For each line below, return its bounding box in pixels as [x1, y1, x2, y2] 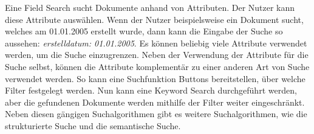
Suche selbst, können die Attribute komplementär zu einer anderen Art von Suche [5, 60, 310, 72]
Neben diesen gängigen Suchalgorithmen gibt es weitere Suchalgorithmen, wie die [5, 107, 307, 120]
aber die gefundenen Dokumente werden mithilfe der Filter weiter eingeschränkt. [5, 95, 305, 108]
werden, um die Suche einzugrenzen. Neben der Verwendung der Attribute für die [5, 48, 309, 61]
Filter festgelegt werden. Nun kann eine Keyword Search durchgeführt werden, [5, 84, 297, 97]
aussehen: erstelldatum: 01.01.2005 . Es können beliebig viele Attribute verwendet [5, 36, 307, 49]
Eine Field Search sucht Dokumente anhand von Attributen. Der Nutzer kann [5, 1, 295, 13]
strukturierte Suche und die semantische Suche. [5, 119, 181, 132]
